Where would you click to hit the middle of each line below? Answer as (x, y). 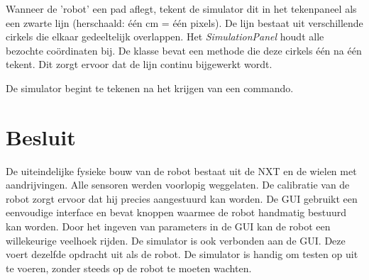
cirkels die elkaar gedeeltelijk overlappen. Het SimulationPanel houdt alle (165, 37)
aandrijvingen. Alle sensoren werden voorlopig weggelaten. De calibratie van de (178, 185)
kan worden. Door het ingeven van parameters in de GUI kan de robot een (168, 226)
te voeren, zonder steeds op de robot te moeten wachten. (129, 268)
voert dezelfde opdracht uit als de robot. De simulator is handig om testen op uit (182, 254)
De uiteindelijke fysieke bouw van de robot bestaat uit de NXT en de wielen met (181, 170)
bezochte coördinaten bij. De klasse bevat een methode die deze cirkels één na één (184, 50)
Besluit (41, 136)
